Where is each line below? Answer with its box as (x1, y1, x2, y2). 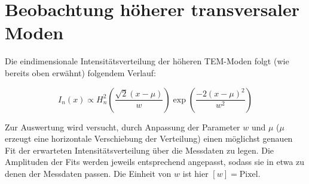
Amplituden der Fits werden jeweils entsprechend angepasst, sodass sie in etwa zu (5, 155, 305, 168)
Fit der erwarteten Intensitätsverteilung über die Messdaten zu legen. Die (5, 144, 274, 156)
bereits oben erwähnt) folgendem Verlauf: (5, 66, 156, 79)
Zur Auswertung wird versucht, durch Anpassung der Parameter (5, 120, 240, 133)
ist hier (182, 167, 209, 179)
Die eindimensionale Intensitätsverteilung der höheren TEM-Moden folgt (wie (5, 55, 289, 67)
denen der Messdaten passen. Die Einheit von (5, 167, 172, 179)
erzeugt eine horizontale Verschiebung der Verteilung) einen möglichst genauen (5, 132, 293, 145)
